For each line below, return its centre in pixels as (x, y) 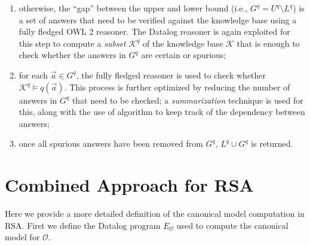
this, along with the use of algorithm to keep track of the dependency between (162, 112)
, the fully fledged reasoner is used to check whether (171, 75)
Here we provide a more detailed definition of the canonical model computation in (155, 214)
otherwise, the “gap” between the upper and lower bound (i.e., (133, 8)
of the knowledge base (183, 43)
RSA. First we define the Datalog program (83, 225)
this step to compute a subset (72, 43)
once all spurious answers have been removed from (111, 143)
